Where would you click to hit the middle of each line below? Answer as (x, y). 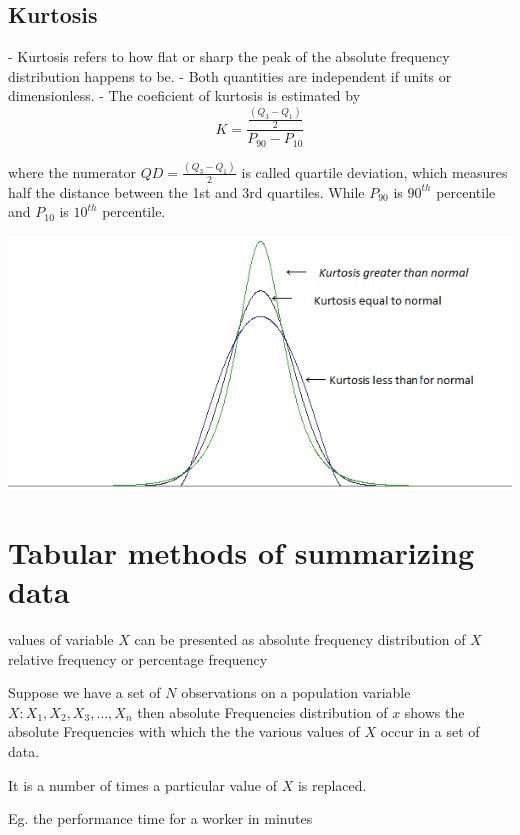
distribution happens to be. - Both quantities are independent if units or (230, 75)
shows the (434, 711)
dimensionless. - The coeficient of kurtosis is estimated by (184, 95)
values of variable (61, 639)
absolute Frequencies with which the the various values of (184, 731)
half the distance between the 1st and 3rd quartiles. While (186, 191)
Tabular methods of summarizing (241, 551)
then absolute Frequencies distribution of (262, 711)
